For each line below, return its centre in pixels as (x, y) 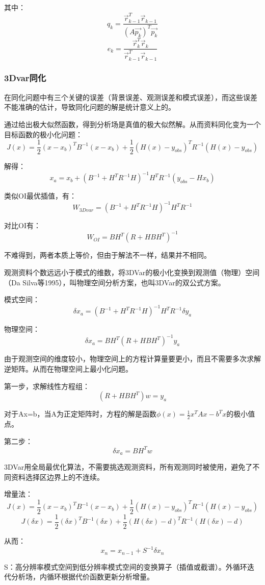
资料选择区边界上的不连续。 (57, 477)
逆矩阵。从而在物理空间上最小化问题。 (68, 369)
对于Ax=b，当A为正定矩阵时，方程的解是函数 (81, 414)
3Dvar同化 (25, 78)
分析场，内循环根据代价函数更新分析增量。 (82, 577)
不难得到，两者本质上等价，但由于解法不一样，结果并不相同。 (108, 255)
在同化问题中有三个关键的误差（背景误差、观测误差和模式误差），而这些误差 (131, 97)
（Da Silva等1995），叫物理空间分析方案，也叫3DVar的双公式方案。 (115, 282)
